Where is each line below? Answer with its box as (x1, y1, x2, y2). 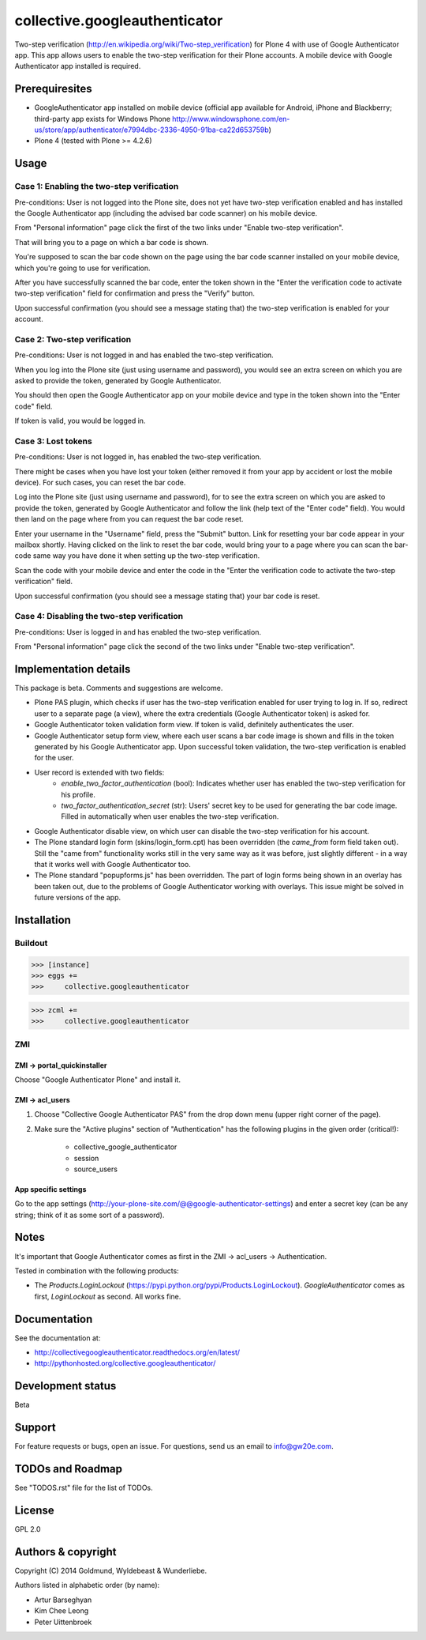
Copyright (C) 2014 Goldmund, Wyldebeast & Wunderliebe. (14, 1566, 207, 1575)
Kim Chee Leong (34, 1606, 89, 1615)
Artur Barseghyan (34, 1595, 92, 1604)
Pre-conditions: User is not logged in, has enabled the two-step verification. (14, 452, 262, 462)
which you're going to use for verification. (14, 263, 151, 273)
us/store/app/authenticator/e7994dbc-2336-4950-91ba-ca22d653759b (34, 125, 269, 134)
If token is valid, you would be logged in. (14, 416, 146, 426)
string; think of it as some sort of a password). (14, 1210, 165, 1220)
